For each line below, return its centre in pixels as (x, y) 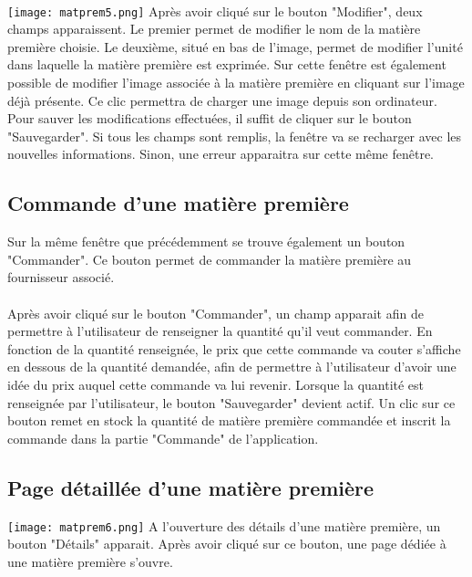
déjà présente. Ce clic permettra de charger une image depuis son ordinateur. (222, 100)
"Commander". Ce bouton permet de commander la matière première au (210, 259)
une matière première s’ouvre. (90, 561)
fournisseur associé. (61, 277)
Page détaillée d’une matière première (191, 487)
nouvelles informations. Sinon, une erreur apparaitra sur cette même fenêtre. (221, 154)
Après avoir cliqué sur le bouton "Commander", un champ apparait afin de (215, 313)
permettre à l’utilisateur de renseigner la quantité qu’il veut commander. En (220, 331)
